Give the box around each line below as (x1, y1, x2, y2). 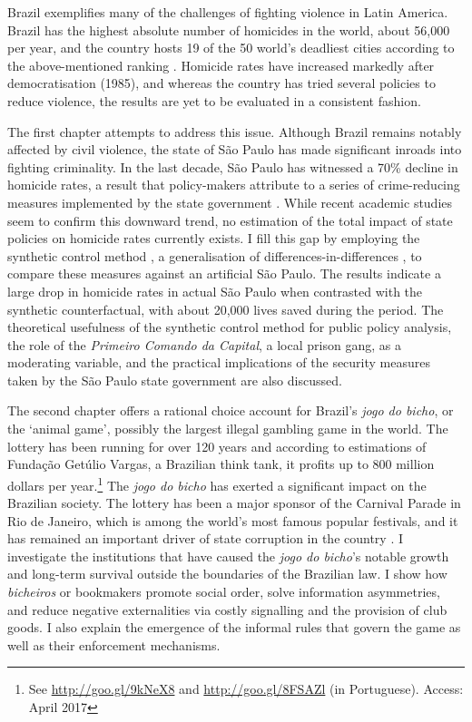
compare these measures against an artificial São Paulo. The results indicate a (7, 264, 441, 283)
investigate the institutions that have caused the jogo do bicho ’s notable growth (7, 546, 449, 565)
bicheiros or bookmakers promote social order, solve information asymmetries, (7, 582, 440, 601)
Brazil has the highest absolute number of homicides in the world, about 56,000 (7, 20, 450, 39)
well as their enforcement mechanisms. (7, 635, 221, 654)
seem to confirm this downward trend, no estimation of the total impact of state (7, 210, 453, 229)
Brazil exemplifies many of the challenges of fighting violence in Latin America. (7, 3, 448, 21)
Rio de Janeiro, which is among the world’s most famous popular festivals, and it (7, 511, 458, 530)
